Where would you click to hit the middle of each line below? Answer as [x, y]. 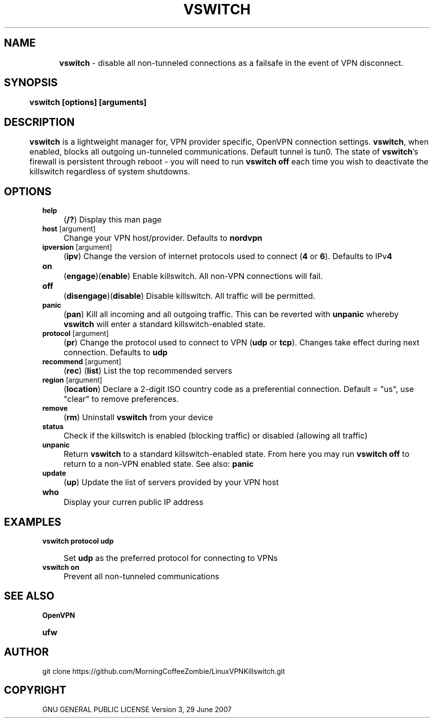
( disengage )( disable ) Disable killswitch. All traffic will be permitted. [190, 296]
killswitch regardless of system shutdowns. [110, 172]
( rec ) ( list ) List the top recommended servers [148, 371]
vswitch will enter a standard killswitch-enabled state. [164, 324]
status [53, 427]
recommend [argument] [82, 362]
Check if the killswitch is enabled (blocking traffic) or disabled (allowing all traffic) [216, 436]
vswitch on [61, 567]
